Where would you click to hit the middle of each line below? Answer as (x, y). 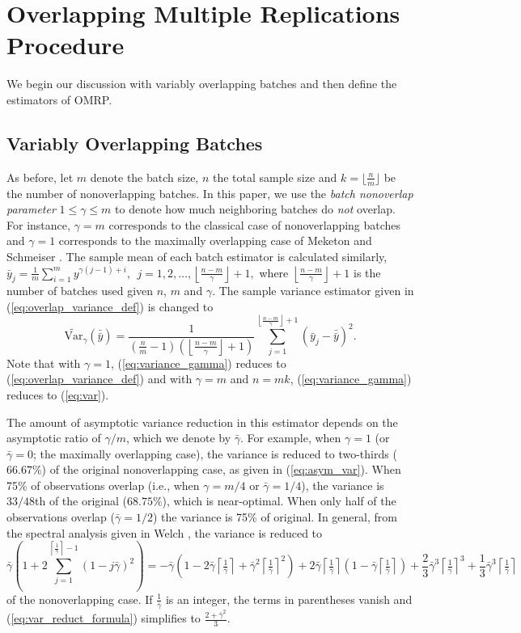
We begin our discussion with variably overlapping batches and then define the (202, 84)
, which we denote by (179, 438)
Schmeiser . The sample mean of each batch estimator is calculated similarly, (197, 256)
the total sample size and (275, 177)
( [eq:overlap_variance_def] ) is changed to (110, 306)
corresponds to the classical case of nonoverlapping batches (255, 224)
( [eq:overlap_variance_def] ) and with (100, 379)
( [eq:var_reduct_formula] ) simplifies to (104, 618)
